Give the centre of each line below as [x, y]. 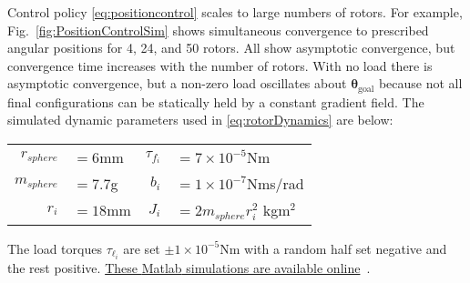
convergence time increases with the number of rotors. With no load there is [220, 65]
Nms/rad [275, 184]
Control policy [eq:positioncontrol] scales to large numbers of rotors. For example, [235, 12]
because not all [420, 83]
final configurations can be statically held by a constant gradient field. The [216, 101]
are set [142, 248]
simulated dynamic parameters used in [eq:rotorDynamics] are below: [200, 120]
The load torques [55, 248]
